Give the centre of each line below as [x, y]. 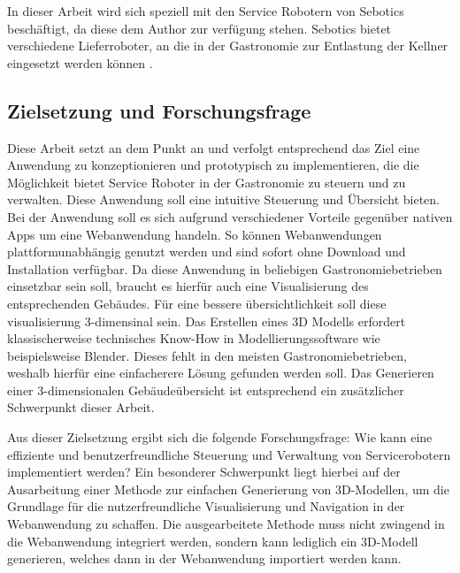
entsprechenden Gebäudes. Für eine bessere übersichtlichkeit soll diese [197, 303]
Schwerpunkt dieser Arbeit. [81, 407]
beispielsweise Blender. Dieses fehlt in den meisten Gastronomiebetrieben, [207, 355]
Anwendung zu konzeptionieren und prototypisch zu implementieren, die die [213, 165]
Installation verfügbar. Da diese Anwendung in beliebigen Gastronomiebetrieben [225, 268]
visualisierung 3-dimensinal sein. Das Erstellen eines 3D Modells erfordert [207, 321]
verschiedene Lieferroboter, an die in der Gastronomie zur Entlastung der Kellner [228, 46]
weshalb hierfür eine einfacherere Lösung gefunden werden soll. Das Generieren [221, 373]
